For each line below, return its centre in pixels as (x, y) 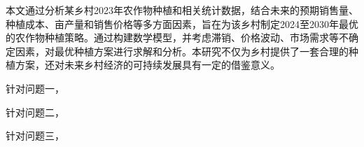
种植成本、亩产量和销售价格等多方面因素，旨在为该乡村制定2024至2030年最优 (182, 23)
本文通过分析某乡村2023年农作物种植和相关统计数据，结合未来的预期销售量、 (182, 10)
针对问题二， (35, 112)
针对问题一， (35, 88)
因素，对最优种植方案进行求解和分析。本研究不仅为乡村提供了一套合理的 (182, 51)
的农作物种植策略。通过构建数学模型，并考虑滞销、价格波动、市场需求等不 (177, 37)
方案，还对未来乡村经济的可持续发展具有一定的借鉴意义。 (147, 65)
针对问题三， (35, 135)
